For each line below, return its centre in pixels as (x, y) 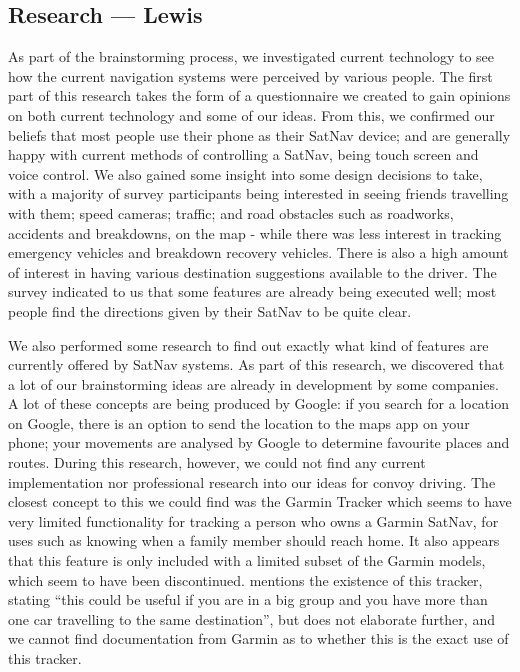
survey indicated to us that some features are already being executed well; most (252, 291)
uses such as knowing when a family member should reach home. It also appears (254, 540)
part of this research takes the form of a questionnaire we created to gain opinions (259, 95)
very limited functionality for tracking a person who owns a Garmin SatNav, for (253, 520)
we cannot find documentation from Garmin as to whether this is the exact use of (258, 638)
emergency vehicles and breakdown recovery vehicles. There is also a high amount (258, 252)
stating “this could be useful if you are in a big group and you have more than (248, 599)
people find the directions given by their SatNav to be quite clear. (210, 310)
